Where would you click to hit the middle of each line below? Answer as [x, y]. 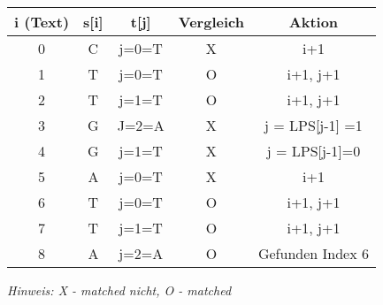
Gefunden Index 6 [313, 253]
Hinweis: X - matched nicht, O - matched [119, 290]
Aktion [314, 22]
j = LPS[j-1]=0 [314, 151]
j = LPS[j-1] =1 [314, 125]
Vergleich [211, 22]
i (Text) [42, 22]
